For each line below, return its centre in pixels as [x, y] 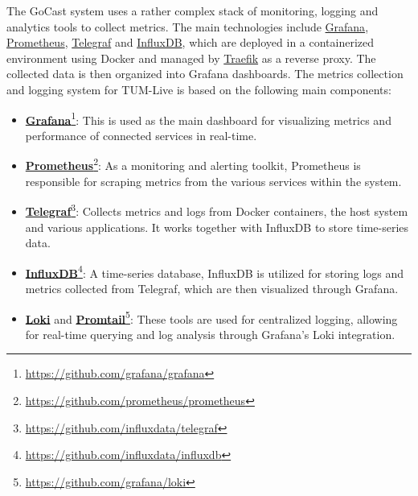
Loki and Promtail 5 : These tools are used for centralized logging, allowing [211, 317]
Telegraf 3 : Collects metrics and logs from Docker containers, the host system [217, 210]
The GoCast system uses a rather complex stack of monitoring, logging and [193, 10]
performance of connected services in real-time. [141, 135]
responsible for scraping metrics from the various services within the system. [213, 181]
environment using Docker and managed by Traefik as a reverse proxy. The [191, 58]
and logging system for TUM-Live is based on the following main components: [199, 89]
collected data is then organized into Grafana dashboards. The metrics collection [205, 74]
